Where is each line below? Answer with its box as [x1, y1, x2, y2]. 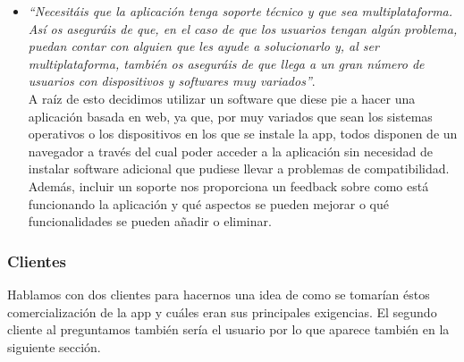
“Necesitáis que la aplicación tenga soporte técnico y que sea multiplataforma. [28, 2, 453, 20]
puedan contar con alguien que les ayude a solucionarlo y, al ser [28, 37, 379, 55]
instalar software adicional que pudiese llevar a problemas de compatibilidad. [28, 159, 450, 178]
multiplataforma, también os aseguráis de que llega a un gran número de [28, 54, 425, 72]
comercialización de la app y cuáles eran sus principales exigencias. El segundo [7, 302, 437, 321]
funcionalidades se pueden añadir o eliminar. [28, 212, 272, 231]
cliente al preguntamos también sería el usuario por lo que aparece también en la [7, 320, 450, 339]
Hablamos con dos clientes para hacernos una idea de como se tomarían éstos [7, 284, 430, 303]
